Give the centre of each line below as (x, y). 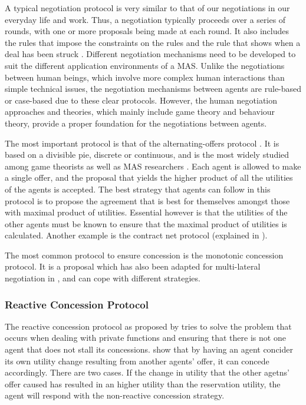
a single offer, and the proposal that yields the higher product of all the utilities (149, 177)
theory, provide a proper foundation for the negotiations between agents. (136, 123)
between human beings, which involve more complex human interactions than (145, 77)
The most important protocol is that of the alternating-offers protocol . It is (142, 143)
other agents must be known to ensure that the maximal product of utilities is (146, 223)
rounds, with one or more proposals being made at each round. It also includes (147, 31)
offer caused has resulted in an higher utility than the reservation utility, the (143, 384)
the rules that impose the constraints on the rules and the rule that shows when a (153, 42)
